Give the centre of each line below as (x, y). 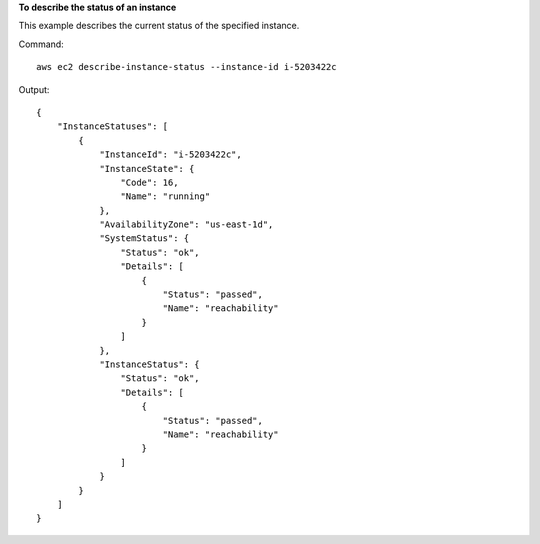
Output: (34, 89)
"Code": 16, (149, 182)
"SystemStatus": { (144, 238)
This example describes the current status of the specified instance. (159, 26)
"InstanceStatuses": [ (112, 126)
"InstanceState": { (147, 168)
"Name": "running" (165, 196)
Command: (41, 44)
